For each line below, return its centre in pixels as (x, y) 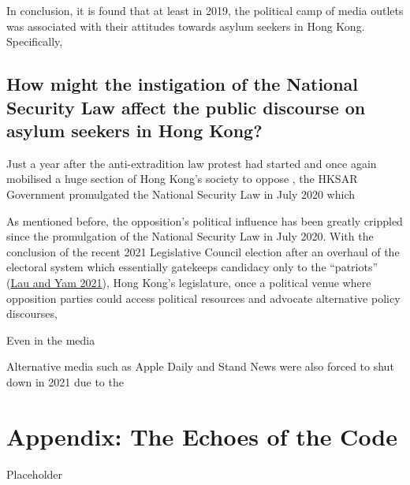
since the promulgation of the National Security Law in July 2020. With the (190, 236)
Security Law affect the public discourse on (186, 107)
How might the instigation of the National (183, 84)
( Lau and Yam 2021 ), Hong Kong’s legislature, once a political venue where (189, 282)
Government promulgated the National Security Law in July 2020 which (181, 194)
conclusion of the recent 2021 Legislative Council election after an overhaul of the (203, 251)
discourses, (32, 313)
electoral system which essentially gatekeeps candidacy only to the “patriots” (192, 267)
